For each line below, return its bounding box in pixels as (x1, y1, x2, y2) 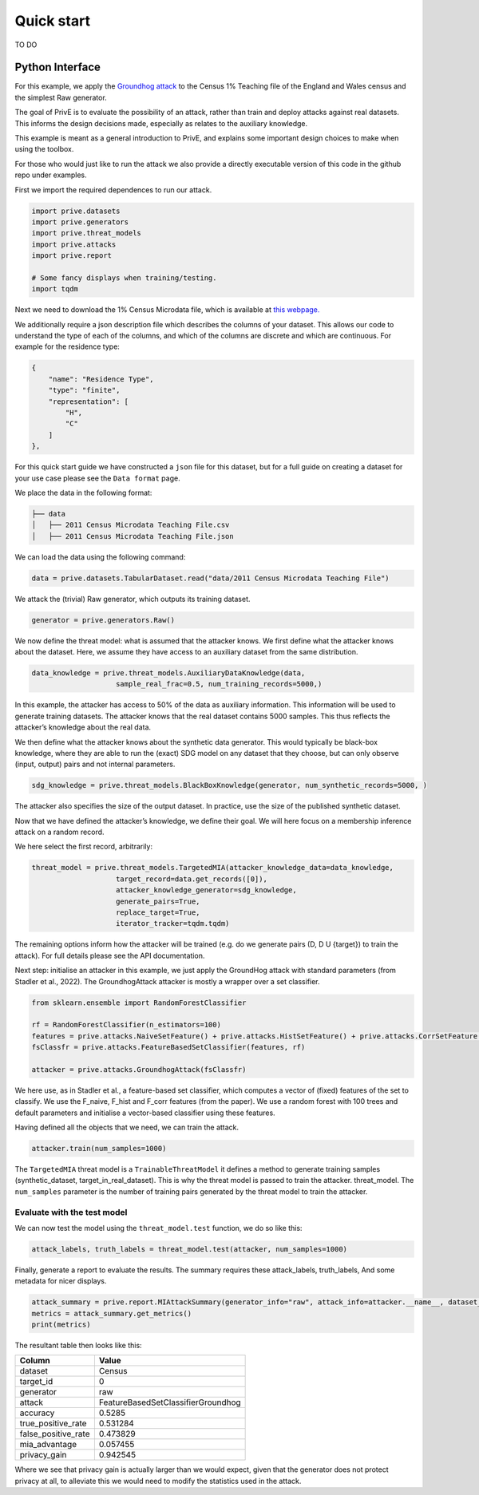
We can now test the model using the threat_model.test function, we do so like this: (14, 1223, 303, 1232)
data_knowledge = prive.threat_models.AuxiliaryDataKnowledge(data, (31, 669, 306, 678)
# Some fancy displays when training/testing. (31, 273, 217, 283)
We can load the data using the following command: (14, 552, 186, 562)
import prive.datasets (31, 206, 121, 216)
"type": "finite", (48, 386, 121, 395)
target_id (19, 1376, 53, 1387)
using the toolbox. (14, 144, 74, 154)
